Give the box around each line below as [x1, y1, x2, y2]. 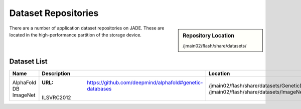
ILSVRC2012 [42, 94, 71, 101]
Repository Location [183, 32, 235, 39]
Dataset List [9, 57, 48, 66]
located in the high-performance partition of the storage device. [9, 31, 141, 37]
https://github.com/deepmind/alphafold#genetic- [87, 79, 203, 86]
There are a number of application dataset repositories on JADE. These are [9, 25, 165, 31]
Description [42, 70, 70, 77]
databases [87, 85, 112, 92]
